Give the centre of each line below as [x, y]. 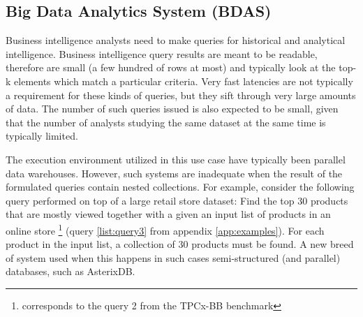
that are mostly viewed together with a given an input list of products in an [168, 214]
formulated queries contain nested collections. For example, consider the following [180, 187]
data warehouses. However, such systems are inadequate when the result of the [174, 173]
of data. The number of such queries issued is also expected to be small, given [172, 109]
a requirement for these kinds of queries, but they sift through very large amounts [181, 95]
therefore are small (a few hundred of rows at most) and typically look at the [171, 67]
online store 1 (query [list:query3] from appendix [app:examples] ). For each [165, 229]
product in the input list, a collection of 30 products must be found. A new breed [180, 244]
